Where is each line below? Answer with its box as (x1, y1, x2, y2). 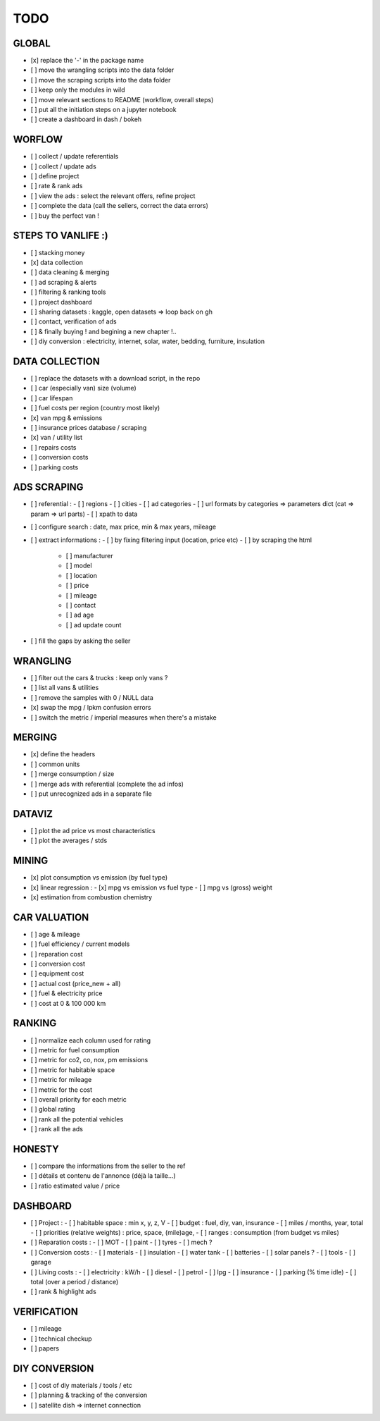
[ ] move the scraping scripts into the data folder (30, 75, 171, 84)
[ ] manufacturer (65, 551, 113, 560)
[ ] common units (30, 760, 80, 768)
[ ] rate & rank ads (30, 182, 83, 190)
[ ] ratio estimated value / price (30, 1181, 120, 1190)
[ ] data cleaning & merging (30, 268, 110, 276)
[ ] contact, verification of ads (30, 317, 117, 326)
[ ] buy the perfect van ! (30, 211, 100, 220)
